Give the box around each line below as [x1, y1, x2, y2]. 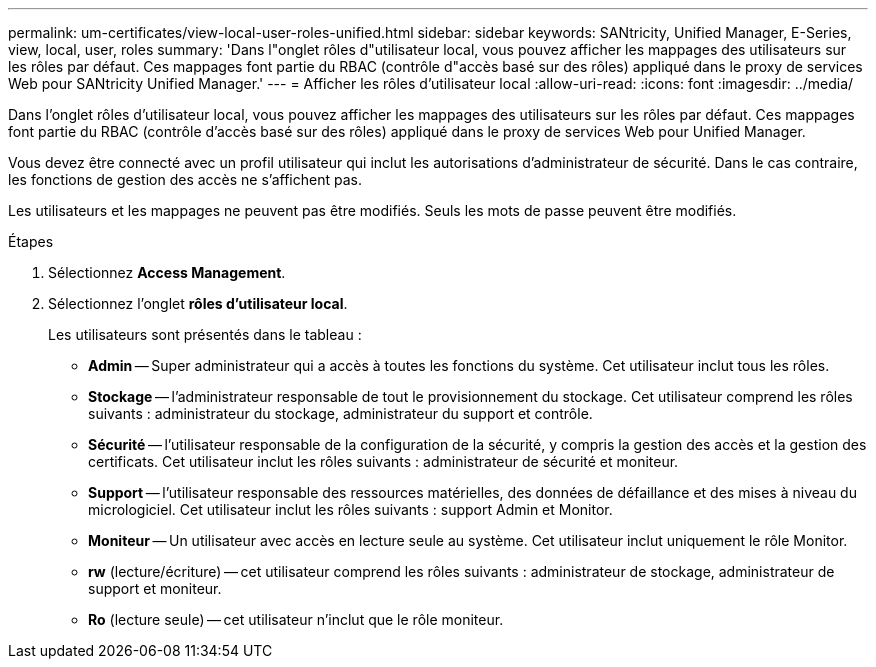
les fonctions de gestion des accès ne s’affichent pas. [8, 171, 362, 188]
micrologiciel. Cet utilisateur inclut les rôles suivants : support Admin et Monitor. [88, 501, 613, 518]
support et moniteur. [88, 580, 222, 597]
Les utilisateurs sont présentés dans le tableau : [48, 326, 362, 343]
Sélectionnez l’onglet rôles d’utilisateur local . [48, 295, 348, 312]
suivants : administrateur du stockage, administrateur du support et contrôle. [88, 405, 593, 422]
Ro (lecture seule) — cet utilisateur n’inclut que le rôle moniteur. [88, 611, 504, 628]
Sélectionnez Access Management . [48, 264, 286, 281]
